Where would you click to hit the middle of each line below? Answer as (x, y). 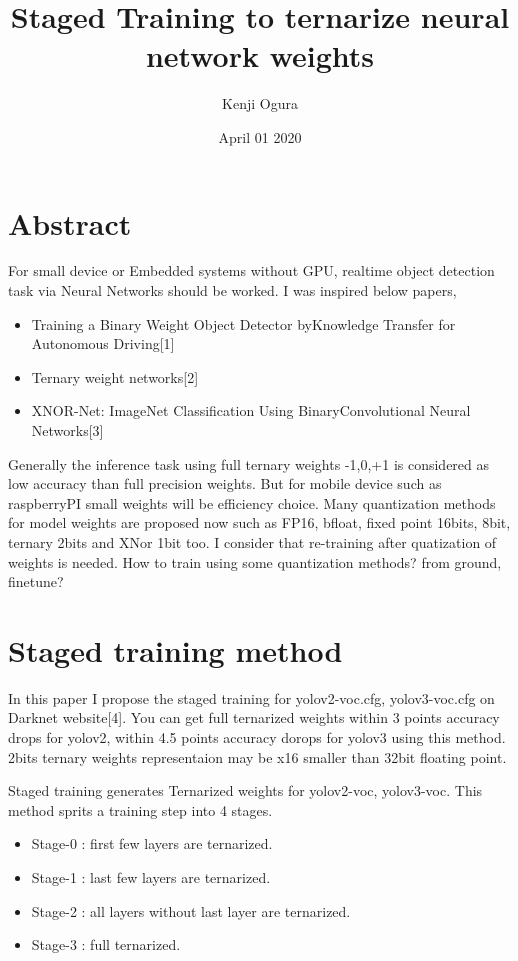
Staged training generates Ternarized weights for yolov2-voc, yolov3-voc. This (245, 790)
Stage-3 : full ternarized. (106, 944)
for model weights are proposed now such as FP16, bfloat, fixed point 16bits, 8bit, (259, 522)
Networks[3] (67, 430)
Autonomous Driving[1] (103, 343)
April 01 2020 (260, 136)
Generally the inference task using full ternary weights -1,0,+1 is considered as (249, 463)
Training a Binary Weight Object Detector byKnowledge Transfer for (243, 323)
